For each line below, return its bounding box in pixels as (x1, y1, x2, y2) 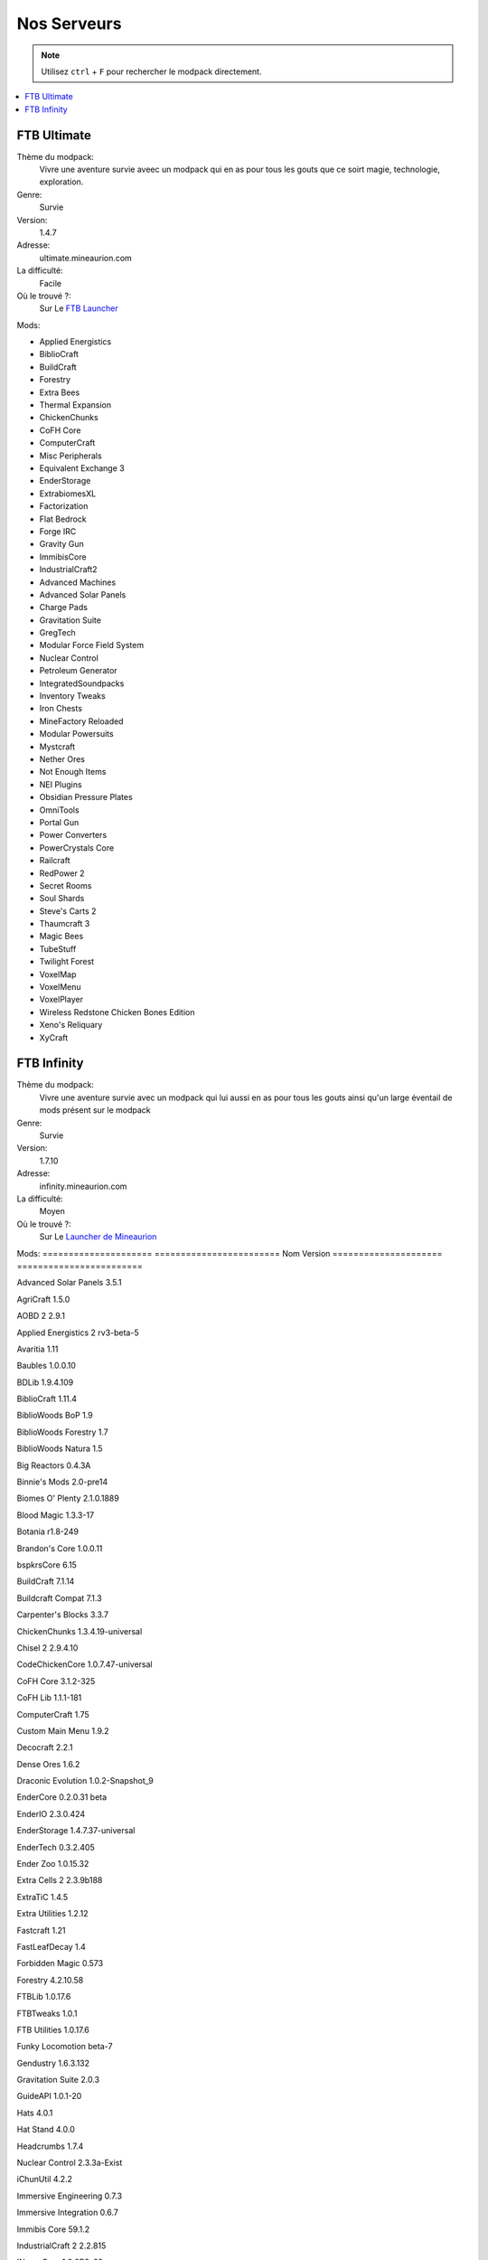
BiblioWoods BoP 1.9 (16, 1410, 94, 1421)
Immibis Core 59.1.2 (16, 2224, 90, 2235)
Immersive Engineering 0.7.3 (16, 2190, 122, 2201)
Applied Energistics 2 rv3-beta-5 (16, 1327, 139, 1338)
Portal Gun (39, 816, 80, 827)
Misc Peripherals (39, 450, 103, 461)
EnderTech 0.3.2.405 (16, 1841, 95, 1852)
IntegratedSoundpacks (39, 678, 125, 689)
